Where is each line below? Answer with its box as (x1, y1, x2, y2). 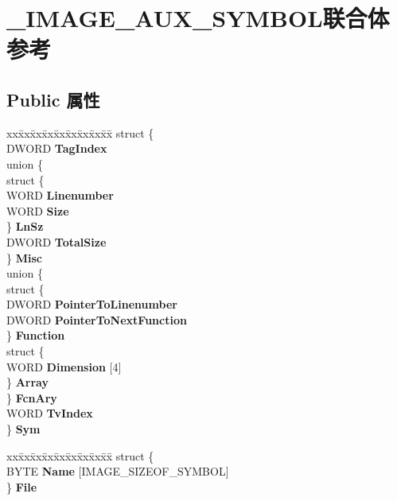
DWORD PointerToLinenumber (6, 296, 177, 313)
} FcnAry (6, 389, 57, 406)
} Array (6, 374, 49, 390)
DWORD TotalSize (6, 233, 107, 250)
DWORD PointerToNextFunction (6, 311, 187, 328)
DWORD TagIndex (6, 140, 107, 157)
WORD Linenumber (6, 187, 114, 204)
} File (6, 478, 37, 495)
